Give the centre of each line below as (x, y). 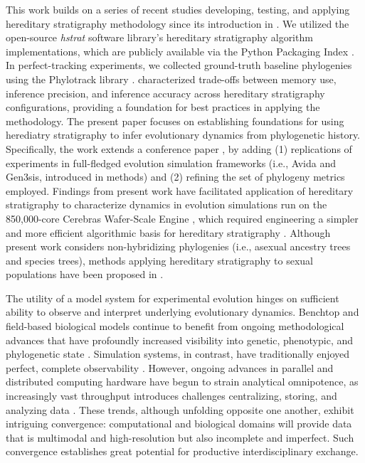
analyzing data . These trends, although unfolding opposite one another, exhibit (180, 409)
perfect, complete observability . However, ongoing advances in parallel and (170, 367)
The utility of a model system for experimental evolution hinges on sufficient (173, 298)
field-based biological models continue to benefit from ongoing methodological (175, 326)
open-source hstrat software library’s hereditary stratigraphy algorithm (159, 37)
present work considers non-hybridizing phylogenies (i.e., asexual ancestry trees (178, 246)
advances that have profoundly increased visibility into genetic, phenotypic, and (180, 340)
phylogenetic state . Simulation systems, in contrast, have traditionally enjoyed (178, 354)
